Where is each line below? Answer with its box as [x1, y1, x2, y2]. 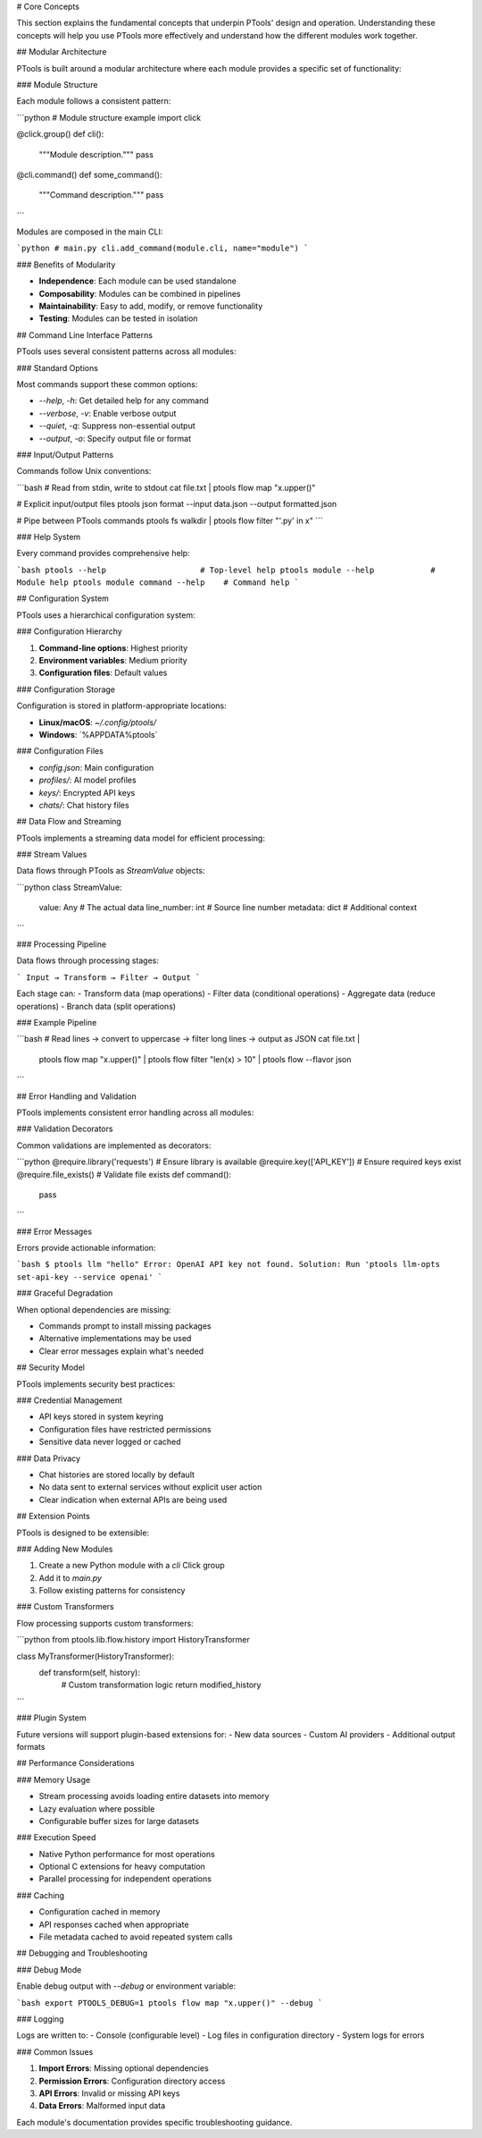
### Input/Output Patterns [16, 449, 114, 460]
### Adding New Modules [16, 1543, 113, 1554]
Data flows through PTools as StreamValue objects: [16, 866, 205, 876]
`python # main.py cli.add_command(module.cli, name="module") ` [16, 243, 309, 254]
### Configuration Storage [16, 684, 116, 695]
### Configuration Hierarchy [16, 626, 122, 637]
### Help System [16, 531, 81, 542]
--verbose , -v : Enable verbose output [38, 408, 177, 418]
